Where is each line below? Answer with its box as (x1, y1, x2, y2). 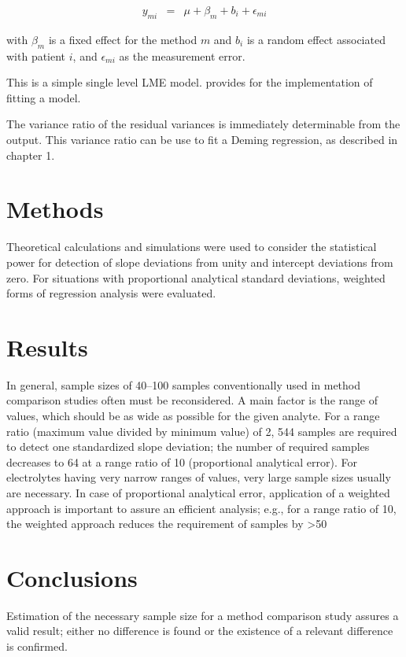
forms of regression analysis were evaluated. (6, 285, 216, 301)
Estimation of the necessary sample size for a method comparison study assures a (6, 607, 399, 623)
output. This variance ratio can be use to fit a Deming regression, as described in (6, 131, 398, 147)
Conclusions (6, 561, 138, 593)
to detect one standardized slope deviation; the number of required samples (6, 438, 370, 455)
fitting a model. (6, 89, 81, 105)
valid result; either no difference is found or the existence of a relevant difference (6, 622, 393, 639)
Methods (6, 193, 104, 225)
